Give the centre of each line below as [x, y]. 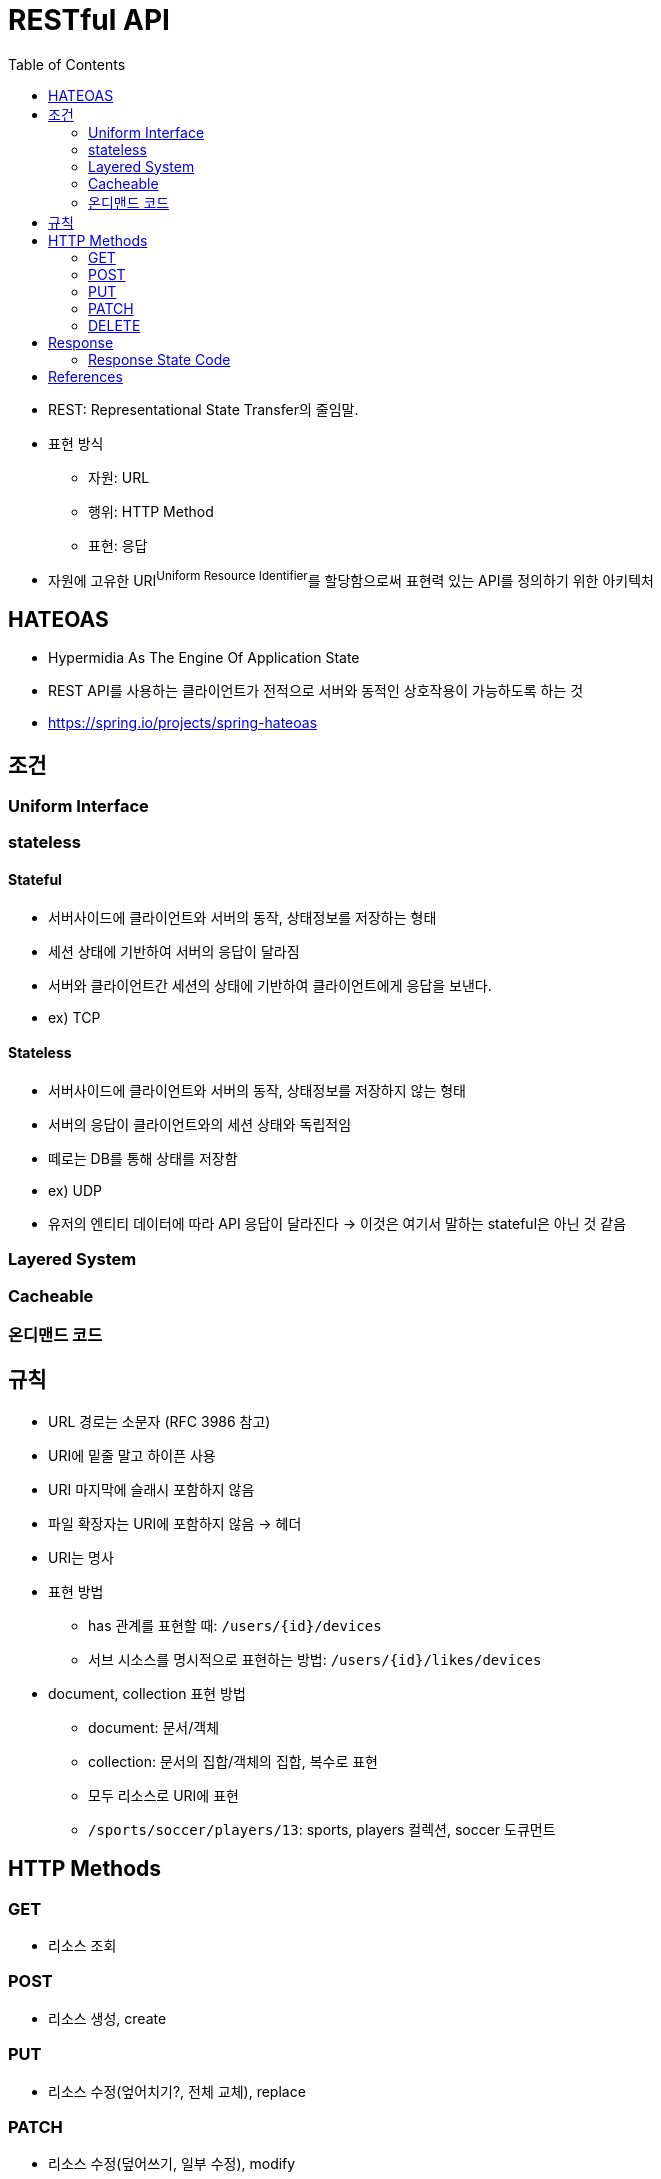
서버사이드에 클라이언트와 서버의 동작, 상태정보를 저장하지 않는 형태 [257, 1090]
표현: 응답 [118, 545]
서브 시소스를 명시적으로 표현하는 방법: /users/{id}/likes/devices [315, 1659]
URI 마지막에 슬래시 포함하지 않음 [151, 1489]
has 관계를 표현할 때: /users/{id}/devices [235, 1625]
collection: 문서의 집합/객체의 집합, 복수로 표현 [233, 1761]
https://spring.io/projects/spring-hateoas [183, 723]
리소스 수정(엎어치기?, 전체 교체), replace [177, 2091]
